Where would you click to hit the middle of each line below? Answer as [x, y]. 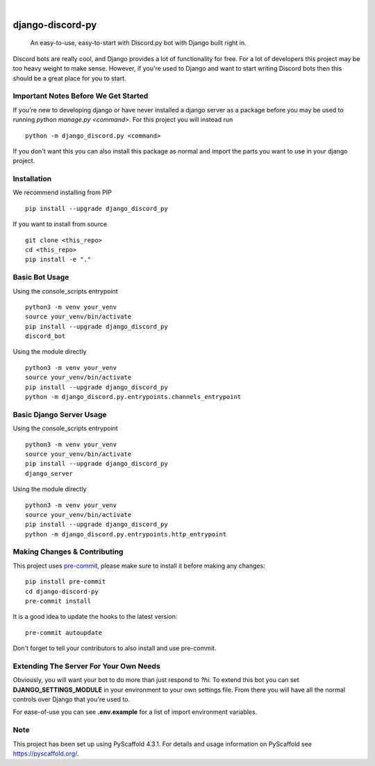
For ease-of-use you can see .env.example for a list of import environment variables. [135, 712]
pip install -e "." [58, 259]
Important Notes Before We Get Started [81, 96]
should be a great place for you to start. [69, 78]
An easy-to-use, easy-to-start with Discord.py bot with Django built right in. [138, 43]
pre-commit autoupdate [64, 632]
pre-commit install [58, 601]
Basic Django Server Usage [60, 414]
